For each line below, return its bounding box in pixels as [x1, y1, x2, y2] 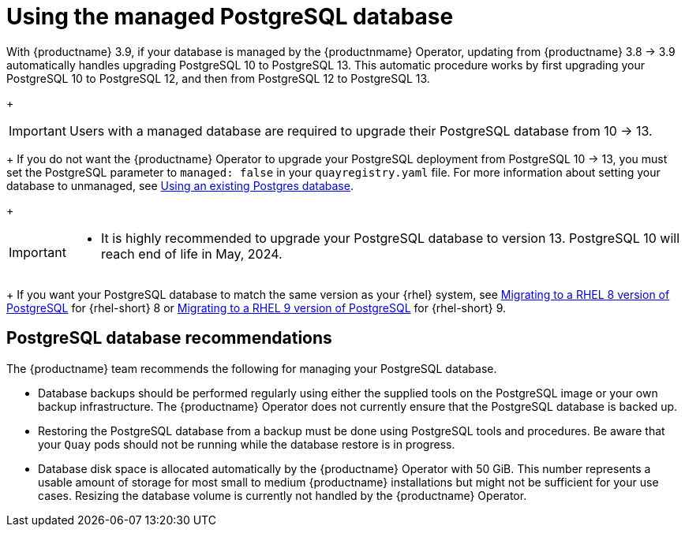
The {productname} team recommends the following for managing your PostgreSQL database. [6, 361, 497, 375]
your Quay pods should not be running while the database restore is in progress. [38, 437, 455, 451]
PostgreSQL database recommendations [6, 328, 332, 348]
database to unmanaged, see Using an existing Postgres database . [6, 178, 354, 192]
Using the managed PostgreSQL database [6, 3, 454, 30]
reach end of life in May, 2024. [100, 245, 283, 262]
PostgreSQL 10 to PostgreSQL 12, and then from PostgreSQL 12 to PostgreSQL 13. [6, 71, 430, 85]
